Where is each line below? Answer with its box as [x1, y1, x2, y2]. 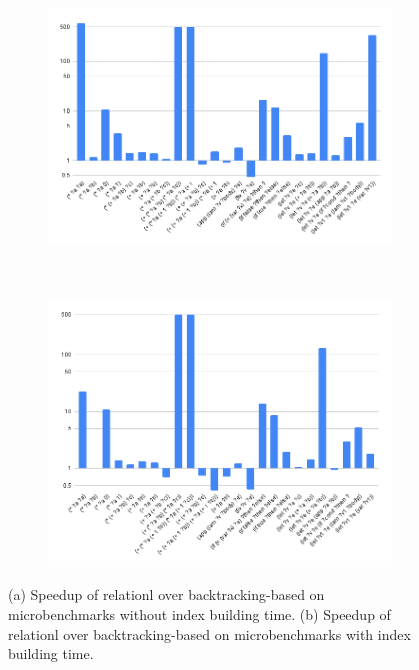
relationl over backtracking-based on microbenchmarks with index [8, 623, 411, 644]
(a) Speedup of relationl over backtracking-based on [8, 584, 325, 605]
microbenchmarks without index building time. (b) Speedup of [8, 604, 391, 625]
